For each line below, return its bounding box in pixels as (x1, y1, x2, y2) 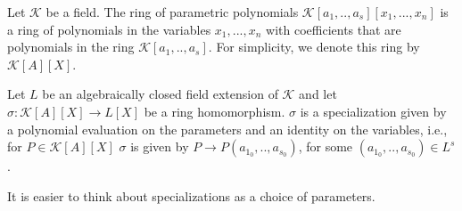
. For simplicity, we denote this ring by (208, 37, 420, 56)
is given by (130, 137, 189, 156)
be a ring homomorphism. (144, 101, 285, 120)
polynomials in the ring (7, 37, 135, 56)
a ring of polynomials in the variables (7, 20, 211, 38)
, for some (298, 137, 353, 156)
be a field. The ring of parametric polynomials (45, 3, 299, 20)
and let (299, 85, 337, 103)
